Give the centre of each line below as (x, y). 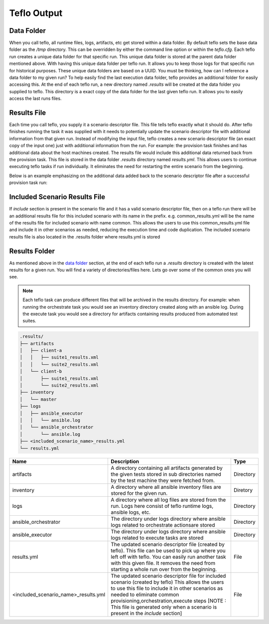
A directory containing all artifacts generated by (166, 468)
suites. (30, 321)
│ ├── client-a (41, 351)
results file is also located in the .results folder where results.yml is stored (85, 236)
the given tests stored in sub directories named (166, 474)
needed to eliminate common (145, 595)
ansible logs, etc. (131, 512)
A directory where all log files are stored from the (168, 500)
